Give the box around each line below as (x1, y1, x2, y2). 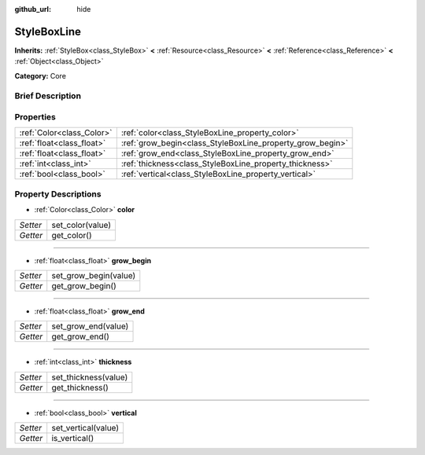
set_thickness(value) (51, 372, 128, 383)
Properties (14, 112, 57, 123)
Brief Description (14, 90, 82, 101)
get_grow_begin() (51, 280, 117, 291)
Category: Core (14, 71, 67, 80)
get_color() (51, 229, 92, 240)
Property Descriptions (14, 189, 102, 200)
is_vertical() (51, 433, 94, 444)
